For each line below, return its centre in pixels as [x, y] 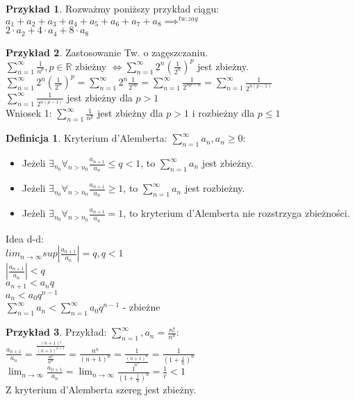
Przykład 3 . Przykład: [56, 332]
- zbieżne [141, 307]
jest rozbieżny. [215, 188]
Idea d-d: [25, 238]
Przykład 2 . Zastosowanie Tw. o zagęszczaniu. [107, 52]
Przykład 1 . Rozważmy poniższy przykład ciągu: [113, 8]
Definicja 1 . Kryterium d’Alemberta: [86, 138]
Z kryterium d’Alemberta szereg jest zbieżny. [101, 390]
